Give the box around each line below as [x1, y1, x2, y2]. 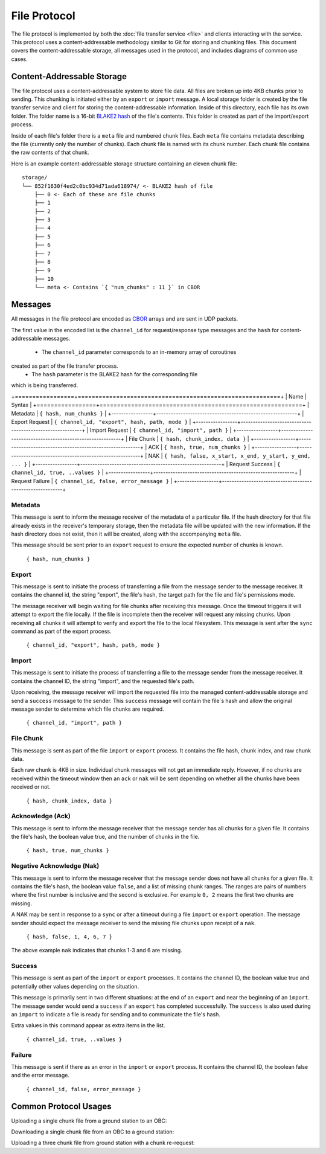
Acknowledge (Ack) [11, 812, 71, 821]
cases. [11, 55, 28, 63]
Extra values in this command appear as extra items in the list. [11, 1022, 165, 1029]
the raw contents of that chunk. [11, 149, 90, 156]
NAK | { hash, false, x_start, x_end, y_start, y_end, [148, 452, 311, 459]
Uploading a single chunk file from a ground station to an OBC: [11, 1117, 167, 1124]
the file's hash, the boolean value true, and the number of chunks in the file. [11, 833, 200, 841]
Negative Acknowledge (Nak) [11, 862, 100, 870]
